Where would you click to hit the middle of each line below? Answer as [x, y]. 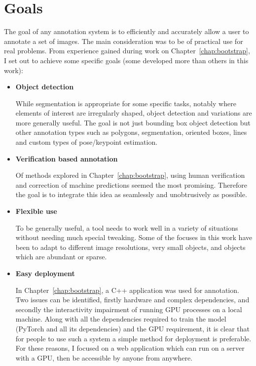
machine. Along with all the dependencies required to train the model [121, 319]
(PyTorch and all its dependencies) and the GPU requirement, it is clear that [132, 328]
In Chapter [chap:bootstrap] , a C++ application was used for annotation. [127, 290]
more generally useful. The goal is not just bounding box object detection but [133, 122]
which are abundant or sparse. [61, 257]
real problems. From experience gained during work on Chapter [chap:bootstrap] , [127, 51]
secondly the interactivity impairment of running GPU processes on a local [129, 309]
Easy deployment [45, 273]
